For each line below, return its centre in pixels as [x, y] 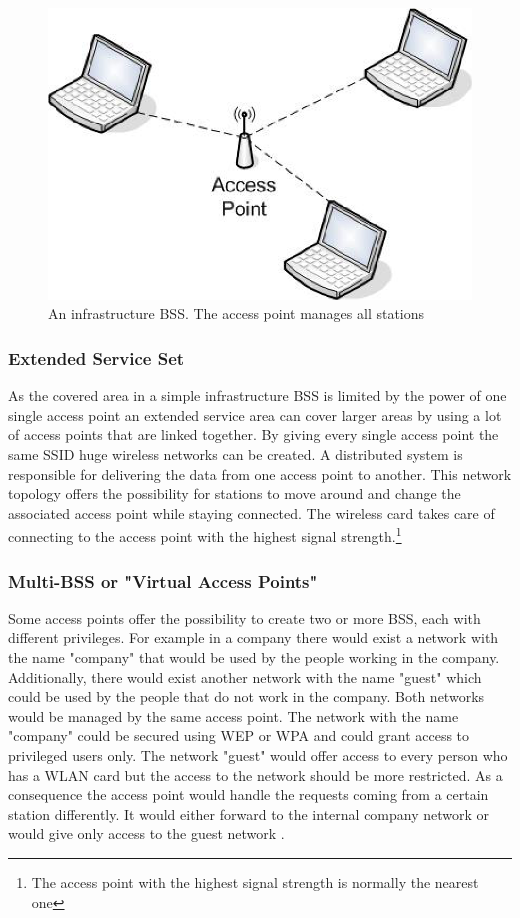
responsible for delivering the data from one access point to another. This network [260, 473]
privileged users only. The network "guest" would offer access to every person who [258, 755]
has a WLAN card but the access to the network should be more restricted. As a [255, 774]
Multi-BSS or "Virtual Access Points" [163, 580]
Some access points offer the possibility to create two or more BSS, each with [244, 617]
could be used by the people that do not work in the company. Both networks [246, 696]
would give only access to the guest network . [146, 833]
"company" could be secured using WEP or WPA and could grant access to [239, 735]
